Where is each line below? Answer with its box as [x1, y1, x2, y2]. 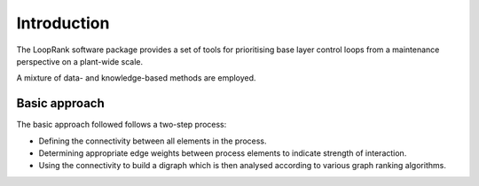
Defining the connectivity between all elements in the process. [38, 136, 267, 146]
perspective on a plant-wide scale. [16, 56, 144, 66]
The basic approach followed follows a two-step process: [16, 120, 227, 130]
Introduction [16, 13, 110, 33]
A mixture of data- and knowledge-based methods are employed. [16, 73, 256, 83]
